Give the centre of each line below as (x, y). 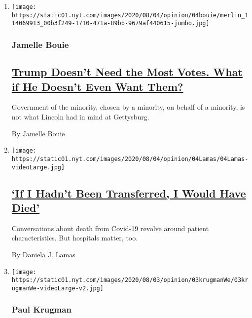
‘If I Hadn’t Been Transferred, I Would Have (129, 193)
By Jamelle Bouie (38, 133)
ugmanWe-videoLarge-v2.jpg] (57, 288)
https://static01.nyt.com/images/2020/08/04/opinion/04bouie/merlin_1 (130, 15)
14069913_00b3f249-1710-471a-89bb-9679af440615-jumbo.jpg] (110, 23)
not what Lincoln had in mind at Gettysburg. (80, 117)
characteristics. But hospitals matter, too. (75, 238)
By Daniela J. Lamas (43, 254)
